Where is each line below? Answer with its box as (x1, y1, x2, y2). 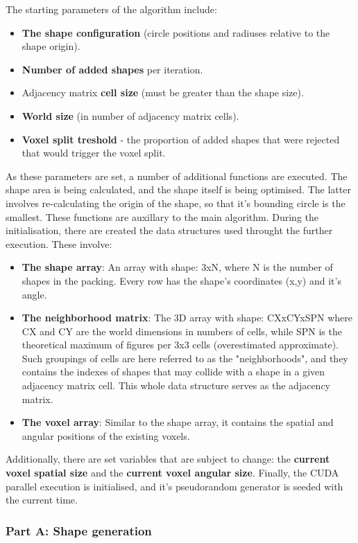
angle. (22, 287, 47, 301)
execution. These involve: (6, 236, 112, 251)
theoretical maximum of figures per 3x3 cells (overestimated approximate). (22, 337, 339, 352)
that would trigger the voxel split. (22, 145, 166, 160)
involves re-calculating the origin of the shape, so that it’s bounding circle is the (6, 195, 346, 210)
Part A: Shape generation (6, 522, 152, 539)
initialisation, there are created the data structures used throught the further (6, 223, 333, 238)
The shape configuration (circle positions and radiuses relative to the (22, 25, 330, 39)
